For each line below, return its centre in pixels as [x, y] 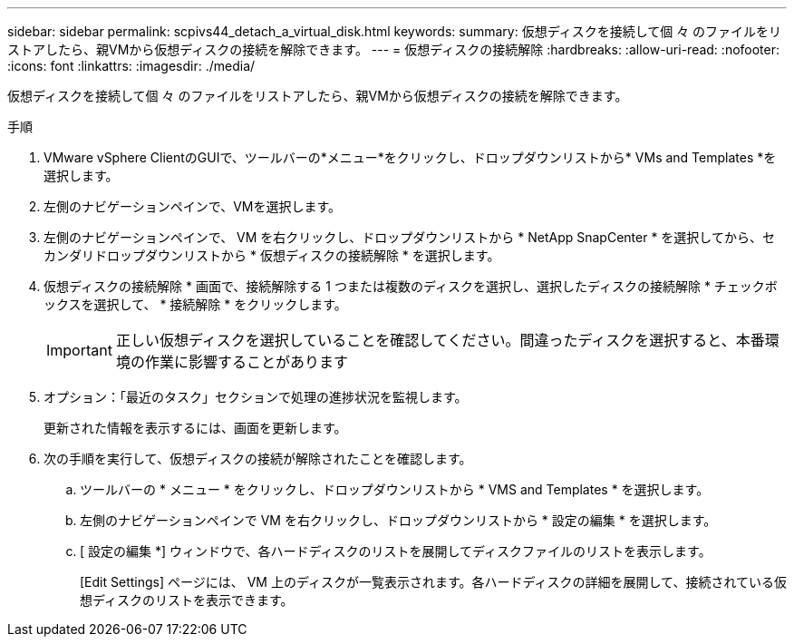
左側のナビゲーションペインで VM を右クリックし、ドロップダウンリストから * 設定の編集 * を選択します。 [398, 520]
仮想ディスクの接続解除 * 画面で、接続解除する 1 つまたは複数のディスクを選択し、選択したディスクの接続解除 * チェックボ [411, 286]
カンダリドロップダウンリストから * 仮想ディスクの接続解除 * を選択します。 [272, 255]
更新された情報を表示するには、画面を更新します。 [195, 428]
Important [79, 350]
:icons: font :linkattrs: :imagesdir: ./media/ [131, 66]
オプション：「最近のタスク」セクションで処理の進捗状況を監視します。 [256, 397]
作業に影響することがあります [246, 362]
